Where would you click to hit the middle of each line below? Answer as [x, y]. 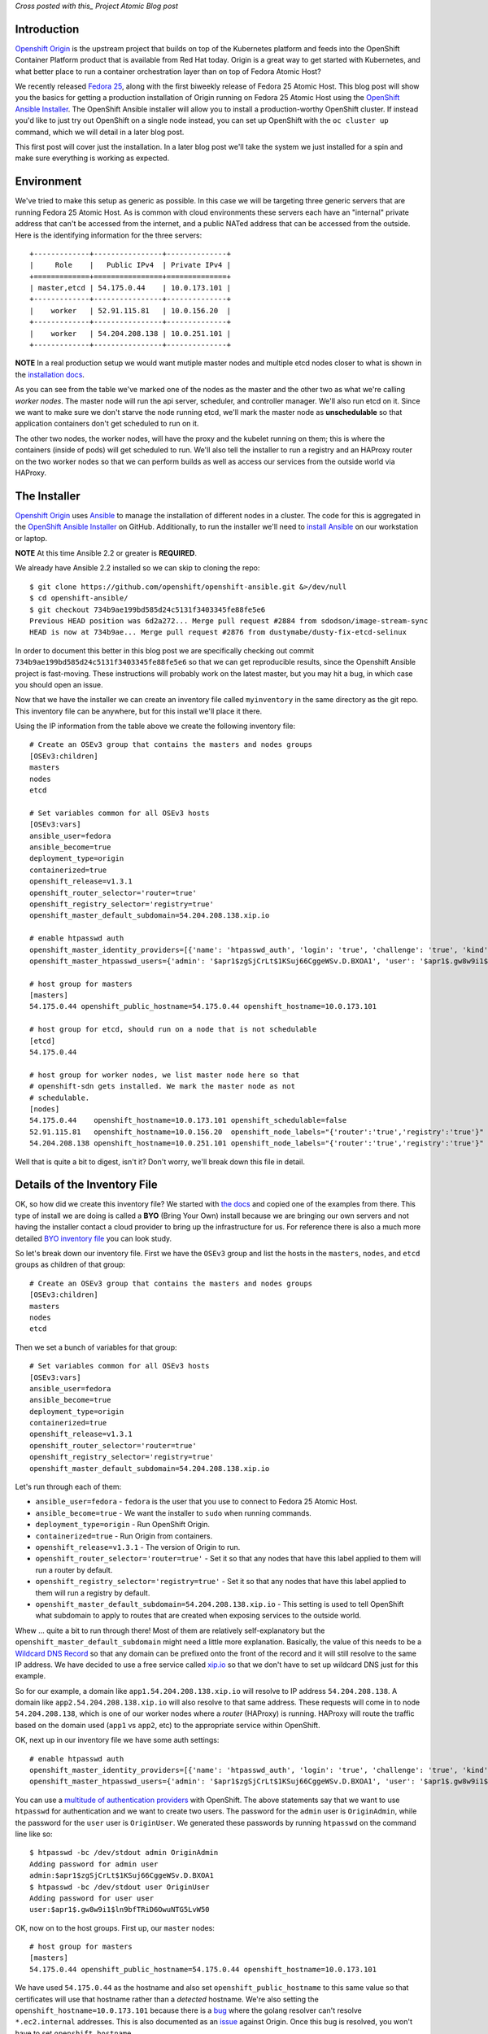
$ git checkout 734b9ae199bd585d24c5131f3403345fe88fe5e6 [148, 609]
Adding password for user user [92, 1898]
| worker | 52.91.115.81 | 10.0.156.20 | [131, 310]
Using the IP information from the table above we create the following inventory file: [155, 726]
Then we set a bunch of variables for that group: [96, 1347]
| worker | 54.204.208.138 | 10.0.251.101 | [131, 333]
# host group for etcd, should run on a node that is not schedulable [173, 1030]
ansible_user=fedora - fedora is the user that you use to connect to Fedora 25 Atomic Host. [196, 1502]
